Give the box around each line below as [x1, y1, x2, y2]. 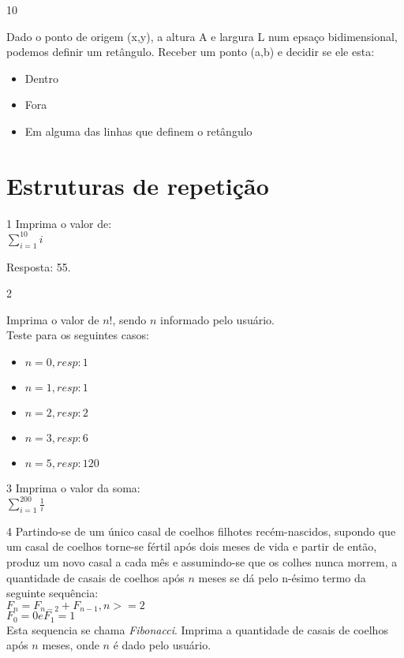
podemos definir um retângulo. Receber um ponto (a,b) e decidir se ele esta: [6, 43, 375, 60]
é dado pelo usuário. [113, 637, 211, 653]
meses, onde [42, 637, 99, 653]
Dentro [24, 69, 59, 86]
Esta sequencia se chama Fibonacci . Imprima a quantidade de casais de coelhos [6, 621, 388, 637]
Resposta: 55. [6, 258, 71, 275]
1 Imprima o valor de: [6, 215, 112, 231]
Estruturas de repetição [6, 169, 269, 201]
